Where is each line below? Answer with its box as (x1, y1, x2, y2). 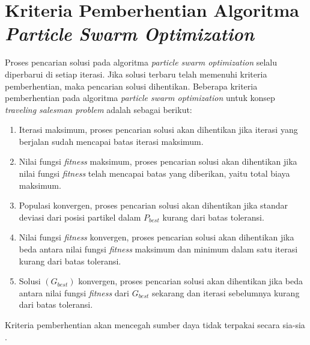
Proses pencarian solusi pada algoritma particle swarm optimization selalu (5, 56, 277, 69)
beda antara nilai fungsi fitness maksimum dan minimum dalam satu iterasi (19, 243, 298, 255)
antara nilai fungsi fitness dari (19, 286, 129, 299)
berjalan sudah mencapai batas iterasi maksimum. (19, 135, 204, 147)
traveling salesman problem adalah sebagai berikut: (5, 103, 192, 115)
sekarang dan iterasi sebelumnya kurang (152, 286, 300, 299)
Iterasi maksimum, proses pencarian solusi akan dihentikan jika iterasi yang (19, 123, 298, 136)
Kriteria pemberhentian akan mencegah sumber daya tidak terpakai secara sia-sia (5, 319, 305, 331)
